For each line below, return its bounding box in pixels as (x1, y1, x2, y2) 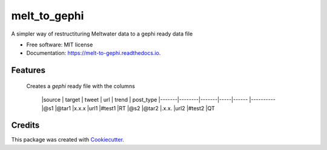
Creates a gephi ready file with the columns (26, 82, 136, 90)
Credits (11, 120, 40, 131)
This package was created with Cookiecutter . (11, 136, 124, 143)
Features (11, 65, 45, 75)
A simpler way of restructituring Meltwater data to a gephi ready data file (11, 30, 193, 37)
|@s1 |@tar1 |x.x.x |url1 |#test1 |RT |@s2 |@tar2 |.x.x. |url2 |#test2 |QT (41, 104, 215, 111)
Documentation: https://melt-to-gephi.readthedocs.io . (26, 49, 161, 57)
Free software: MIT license (26, 41, 93, 48)
